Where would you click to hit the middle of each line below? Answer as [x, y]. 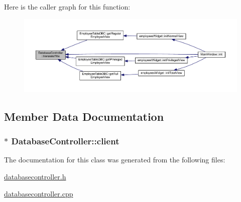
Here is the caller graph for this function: [67, 7]
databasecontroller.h [35, 177]
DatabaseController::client [65, 141]
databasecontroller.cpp [39, 193]
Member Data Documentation [84, 116]
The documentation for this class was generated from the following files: [115, 160]
